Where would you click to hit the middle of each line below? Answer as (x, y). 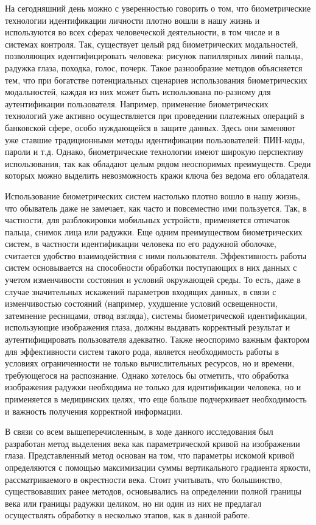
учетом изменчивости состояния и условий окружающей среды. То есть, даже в (153, 280)
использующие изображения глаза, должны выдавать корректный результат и (148, 327)
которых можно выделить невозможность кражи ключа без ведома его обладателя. (158, 175)
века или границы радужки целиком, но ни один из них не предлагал (133, 503)
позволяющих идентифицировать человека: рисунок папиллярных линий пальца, (154, 56)
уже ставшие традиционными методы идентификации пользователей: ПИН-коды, (155, 139)
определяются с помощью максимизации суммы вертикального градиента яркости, (158, 467)
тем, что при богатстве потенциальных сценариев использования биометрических (156, 80)
